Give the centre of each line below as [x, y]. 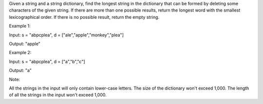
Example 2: [20, 53]
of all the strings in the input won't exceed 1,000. [58, 95]
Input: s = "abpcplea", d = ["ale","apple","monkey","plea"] [66, 35]
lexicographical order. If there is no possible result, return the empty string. [84, 17]
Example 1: [20, 26]
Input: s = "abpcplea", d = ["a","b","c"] [47, 61]
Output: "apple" [25, 44]
